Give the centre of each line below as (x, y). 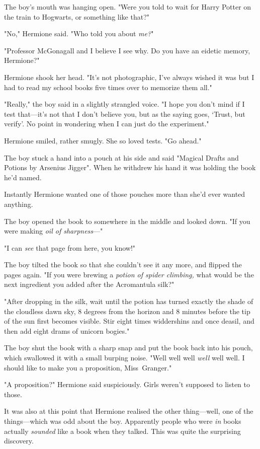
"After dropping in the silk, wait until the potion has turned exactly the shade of (129, 301)
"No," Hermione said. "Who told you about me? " (79, 33)
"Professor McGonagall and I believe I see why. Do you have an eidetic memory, (127, 50)
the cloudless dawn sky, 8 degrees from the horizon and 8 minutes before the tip (127, 311)
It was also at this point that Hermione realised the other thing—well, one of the (129, 411)
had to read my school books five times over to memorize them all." (108, 87)
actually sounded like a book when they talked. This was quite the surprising (122, 431)
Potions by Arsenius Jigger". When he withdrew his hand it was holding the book (130, 167)
